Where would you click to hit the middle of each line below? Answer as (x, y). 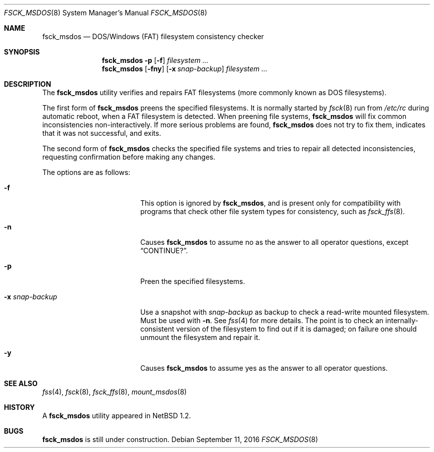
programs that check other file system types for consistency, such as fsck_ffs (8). (273, 211)
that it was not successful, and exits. (102, 133)
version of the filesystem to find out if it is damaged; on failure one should (297, 329)
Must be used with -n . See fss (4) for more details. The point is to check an (262, 320)
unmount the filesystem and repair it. (200, 337)
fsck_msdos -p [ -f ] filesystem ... (155, 60)
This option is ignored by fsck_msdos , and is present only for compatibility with (271, 203)
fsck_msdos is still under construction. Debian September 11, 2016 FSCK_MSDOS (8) (180, 439)
